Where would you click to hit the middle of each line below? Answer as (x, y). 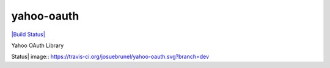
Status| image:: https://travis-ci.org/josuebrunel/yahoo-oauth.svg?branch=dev (110, 57)
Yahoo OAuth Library (38, 45)
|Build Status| (28, 34)
